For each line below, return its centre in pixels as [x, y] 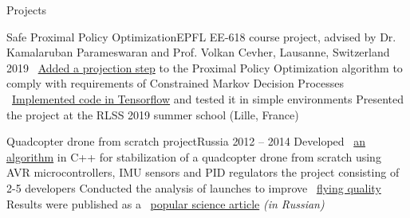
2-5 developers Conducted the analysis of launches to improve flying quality [194, 187]
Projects [27, 10]
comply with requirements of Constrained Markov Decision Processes [175, 83]
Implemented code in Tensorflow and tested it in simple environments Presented [208, 98]
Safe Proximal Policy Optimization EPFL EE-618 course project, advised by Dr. [201, 36]
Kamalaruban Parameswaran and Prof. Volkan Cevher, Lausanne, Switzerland [198, 52]
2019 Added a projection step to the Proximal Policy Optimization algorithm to [205, 67]
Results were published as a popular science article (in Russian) [166, 203]
